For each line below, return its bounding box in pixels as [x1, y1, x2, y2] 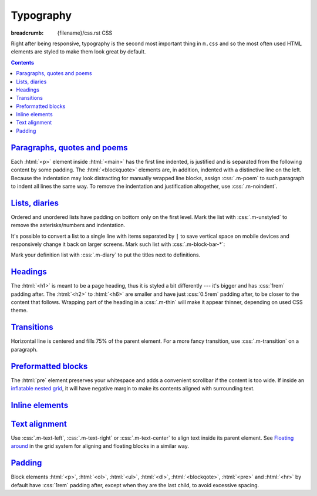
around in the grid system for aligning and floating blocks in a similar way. [11, 443, 189, 450]
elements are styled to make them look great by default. [11, 48, 146, 55]
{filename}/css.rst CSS [57, 29, 113, 36]
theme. [11, 307, 28, 314]
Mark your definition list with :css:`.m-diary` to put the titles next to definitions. [11, 251, 201, 258]
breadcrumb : [11, 29, 44, 36]
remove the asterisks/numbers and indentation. [11, 222, 126, 229]
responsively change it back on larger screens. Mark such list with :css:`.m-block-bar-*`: [11, 241, 225, 248]
